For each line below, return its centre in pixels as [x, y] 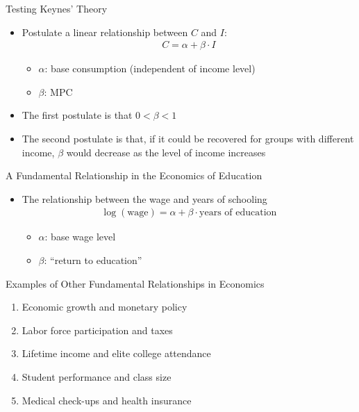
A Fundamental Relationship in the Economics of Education [134, 175]
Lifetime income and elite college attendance [116, 353]
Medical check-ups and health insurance [107, 400]
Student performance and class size [97, 376]
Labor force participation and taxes [97, 330]
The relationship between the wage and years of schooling [144, 198]
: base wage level [80, 237]
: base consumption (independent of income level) [150, 68]
